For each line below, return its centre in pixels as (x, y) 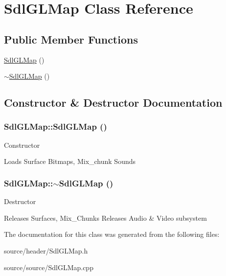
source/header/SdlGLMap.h (46, 250)
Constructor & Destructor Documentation (113, 103)
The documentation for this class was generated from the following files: (112, 234)
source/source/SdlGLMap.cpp (49, 267)
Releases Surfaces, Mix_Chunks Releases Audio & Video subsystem (105, 218)
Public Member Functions (71, 39)
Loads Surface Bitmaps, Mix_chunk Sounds (70, 161)
